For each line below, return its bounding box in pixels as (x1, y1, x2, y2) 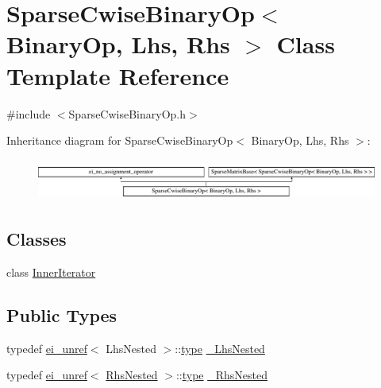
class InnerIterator (6, 263, 96, 280)
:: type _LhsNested (175, 339, 265, 356)
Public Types (6, 302, 117, 327)
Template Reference (6, 59, 229, 91)
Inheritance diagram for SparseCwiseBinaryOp (6, 132, 233, 149)
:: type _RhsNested (175, 367, 268, 383)
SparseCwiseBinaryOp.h (68, 105, 187, 122)
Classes (6, 227, 67, 251)
